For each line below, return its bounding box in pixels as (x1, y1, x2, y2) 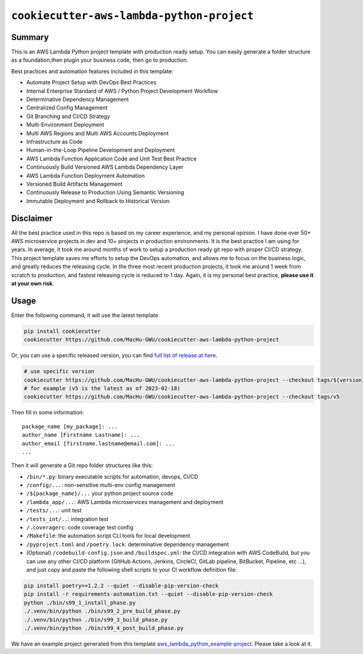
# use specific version (24, 368, 95, 375)
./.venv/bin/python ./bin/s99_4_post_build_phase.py (24, 624, 184, 632)
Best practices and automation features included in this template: (11, 67, 174, 75)
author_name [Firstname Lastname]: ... (22, 431, 140, 439)
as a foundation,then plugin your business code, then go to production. (11, 56, 189, 64)
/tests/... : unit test (26, 507, 82, 514)
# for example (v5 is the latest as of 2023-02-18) (24, 385, 181, 391)
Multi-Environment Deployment (26, 121, 105, 128)
